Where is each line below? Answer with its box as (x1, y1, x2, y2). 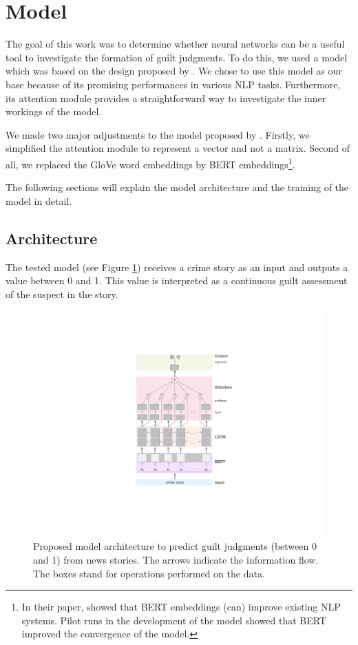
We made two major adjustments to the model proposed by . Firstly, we (6, 127, 310, 141)
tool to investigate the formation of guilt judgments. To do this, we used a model (6, 50, 348, 64)
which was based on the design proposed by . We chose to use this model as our (6, 63, 342, 78)
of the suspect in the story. (6, 286, 118, 301)
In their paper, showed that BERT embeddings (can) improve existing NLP (21, 599, 341, 614)
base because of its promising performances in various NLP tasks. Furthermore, (6, 77, 341, 91)
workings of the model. (6, 104, 102, 119)
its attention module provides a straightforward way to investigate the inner (6, 90, 326, 105)
